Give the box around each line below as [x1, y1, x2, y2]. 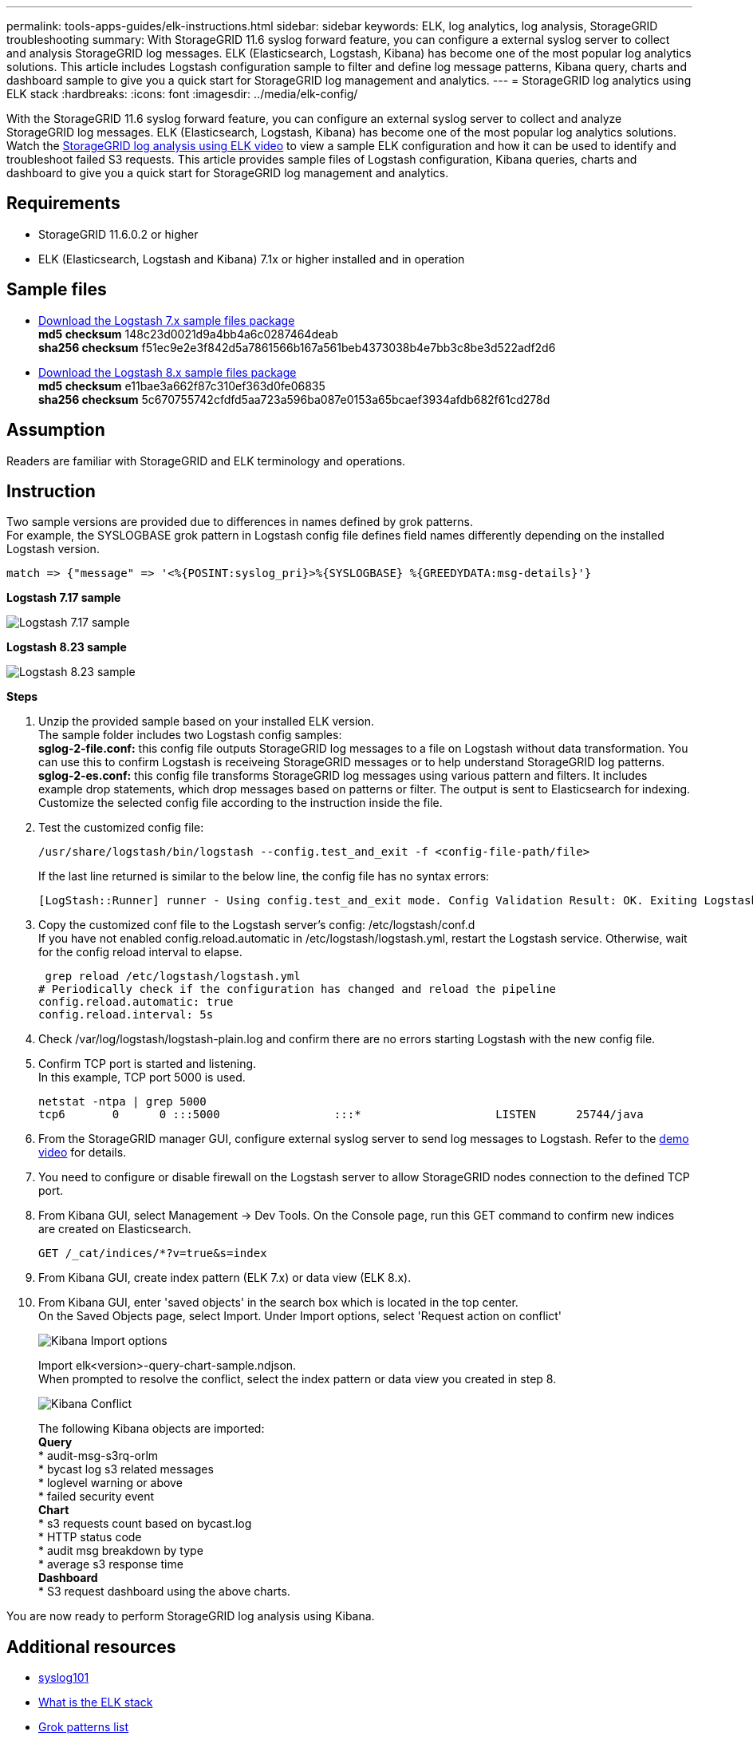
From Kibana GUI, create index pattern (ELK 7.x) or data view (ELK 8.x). [38, 1271, 412, 1285]
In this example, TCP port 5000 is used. [38, 1070, 246, 1085]
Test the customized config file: [38, 821, 204, 835]
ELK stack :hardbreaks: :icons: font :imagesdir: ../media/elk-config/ [6, 87, 358, 101]
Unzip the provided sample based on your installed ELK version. [38, 714, 374, 729]
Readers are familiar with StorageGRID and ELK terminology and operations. [6, 453, 406, 468]
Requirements [6, 193, 120, 214]
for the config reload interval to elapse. [38, 945, 242, 959]
